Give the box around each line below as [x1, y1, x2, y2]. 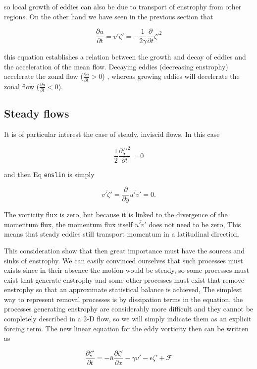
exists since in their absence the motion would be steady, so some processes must [4, 265, 250, 275]
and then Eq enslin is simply [4, 169, 95, 180]
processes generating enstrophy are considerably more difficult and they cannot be [4, 304, 254, 314]
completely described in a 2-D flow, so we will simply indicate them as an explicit [4, 313, 252, 324]
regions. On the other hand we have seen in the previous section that [4, 11, 213, 21]
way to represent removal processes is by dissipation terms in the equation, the [4, 294, 243, 304]
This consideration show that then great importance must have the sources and [4, 245, 245, 255]
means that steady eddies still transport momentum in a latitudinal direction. [4, 229, 240, 239]
